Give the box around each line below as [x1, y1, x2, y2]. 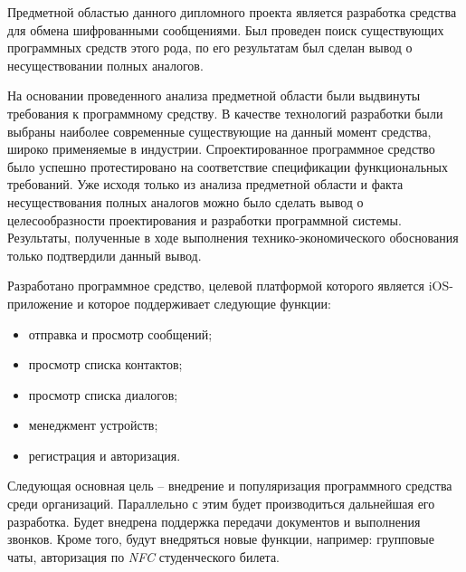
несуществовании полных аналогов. [7, 55, 204, 74]
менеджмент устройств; [28, 415, 158, 434]
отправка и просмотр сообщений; [28, 324, 213, 343]
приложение [7, 293, 73, 312]
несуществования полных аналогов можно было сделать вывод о [7, 192, 364, 211]
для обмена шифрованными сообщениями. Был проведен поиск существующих [7, 20, 444, 39]
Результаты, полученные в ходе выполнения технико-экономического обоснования [7, 228, 459, 247]
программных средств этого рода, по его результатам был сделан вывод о [7, 38, 413, 57]
